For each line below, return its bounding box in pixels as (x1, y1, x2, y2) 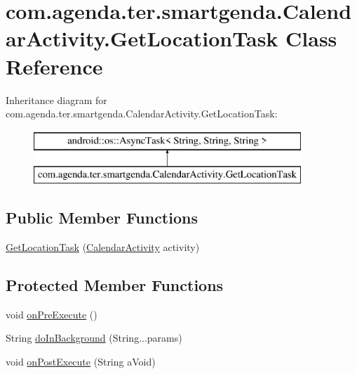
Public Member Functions (6, 207, 198, 228)
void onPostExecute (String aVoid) (6, 354, 156, 369)
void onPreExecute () (6, 307, 97, 321)
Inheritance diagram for (6, 92, 107, 107)
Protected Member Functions (6, 274, 224, 296)
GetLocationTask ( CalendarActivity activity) (6, 240, 200, 254)
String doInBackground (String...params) (6, 330, 182, 345)
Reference (6, 51, 103, 80)
